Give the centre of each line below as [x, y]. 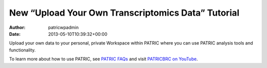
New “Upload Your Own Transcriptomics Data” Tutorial [124, 13]
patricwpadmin [64, 27]
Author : [17, 27]
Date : [15, 34]
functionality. [22, 50]
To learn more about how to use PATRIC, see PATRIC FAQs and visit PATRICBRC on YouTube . [103, 59]
